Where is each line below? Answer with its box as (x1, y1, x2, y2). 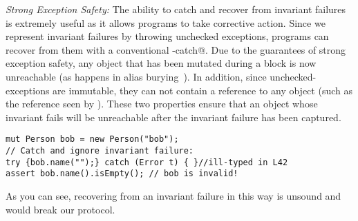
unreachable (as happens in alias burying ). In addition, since (6, 69, 267, 83)
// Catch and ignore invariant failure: (6, 146, 194, 156)
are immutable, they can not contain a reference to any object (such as (53, 83, 352, 97)
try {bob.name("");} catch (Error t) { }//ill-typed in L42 (6, 157, 288, 167)
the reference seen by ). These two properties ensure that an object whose (6, 96, 318, 111)
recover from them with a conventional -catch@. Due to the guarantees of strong (6, 42, 346, 56)
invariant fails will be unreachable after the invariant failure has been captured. (6, 109, 341, 124)
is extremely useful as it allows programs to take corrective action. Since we (6, 15, 326, 30)
